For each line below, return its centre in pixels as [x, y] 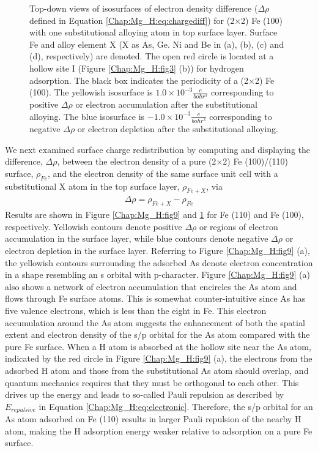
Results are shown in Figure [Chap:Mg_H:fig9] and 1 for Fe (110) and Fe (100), [154, 214]
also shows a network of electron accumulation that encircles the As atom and [151, 286]
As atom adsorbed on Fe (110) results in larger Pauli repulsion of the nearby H [153, 419]
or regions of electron [239, 226]
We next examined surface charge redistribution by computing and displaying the [157, 149]
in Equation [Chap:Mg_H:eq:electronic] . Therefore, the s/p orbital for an [176, 406]
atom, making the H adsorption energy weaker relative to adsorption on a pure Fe [159, 430]
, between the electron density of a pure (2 [137, 161]
